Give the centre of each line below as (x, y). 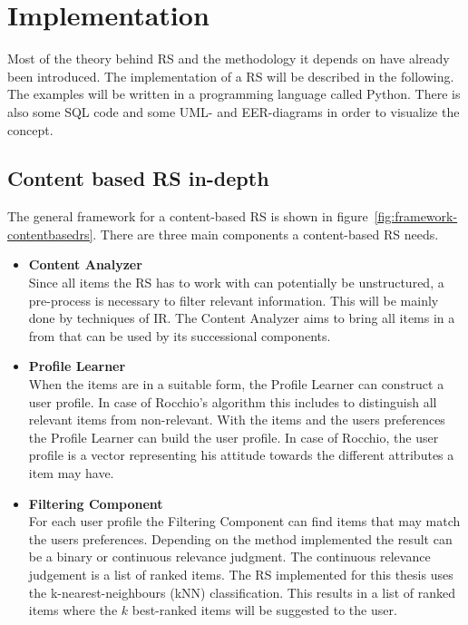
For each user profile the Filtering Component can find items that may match (244, 521)
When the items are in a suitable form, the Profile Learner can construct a (236, 384)
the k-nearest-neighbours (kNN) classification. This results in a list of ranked (242, 592)
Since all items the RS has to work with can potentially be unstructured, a (236, 283)
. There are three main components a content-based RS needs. (266, 234)
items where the (73, 610)
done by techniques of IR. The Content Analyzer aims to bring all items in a (242, 318)
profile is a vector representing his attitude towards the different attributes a (241, 455)
